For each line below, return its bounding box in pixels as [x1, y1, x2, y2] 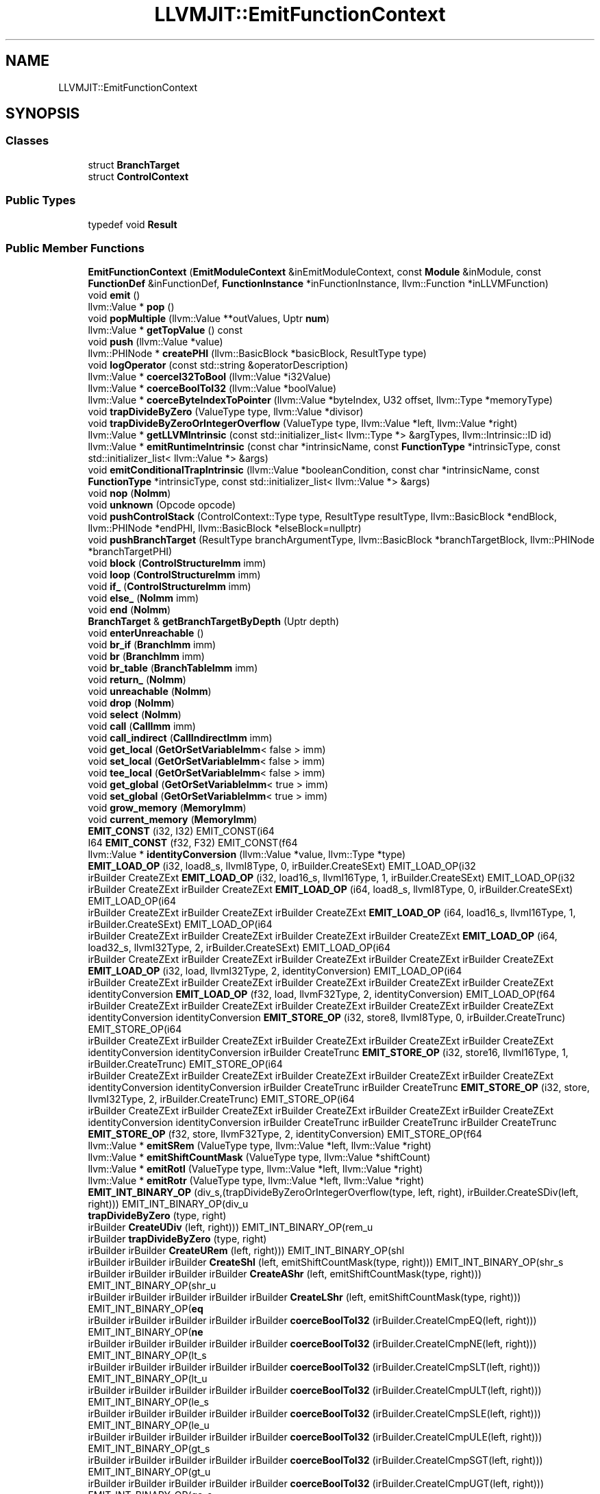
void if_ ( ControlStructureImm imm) [88, 580, 251, 593]
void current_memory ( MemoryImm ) [88, 813, 258, 826]
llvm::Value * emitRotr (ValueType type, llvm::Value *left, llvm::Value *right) [88, 1175, 425, 1187]
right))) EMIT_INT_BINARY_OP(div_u [88, 1198, 249, 1210]
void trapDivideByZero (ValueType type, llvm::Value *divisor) [88, 406, 364, 418]
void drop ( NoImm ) [88, 697, 175, 709]
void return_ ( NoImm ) [88, 674, 186, 686]
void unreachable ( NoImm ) [88, 685, 212, 698]
